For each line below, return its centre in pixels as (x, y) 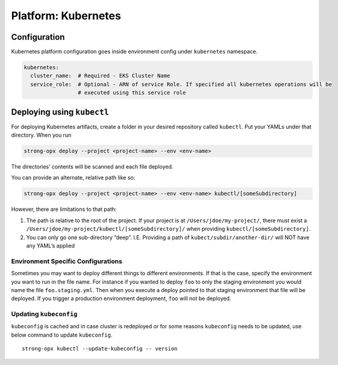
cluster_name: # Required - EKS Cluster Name (100, 76)
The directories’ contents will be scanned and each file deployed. (92, 167)
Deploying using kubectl (60, 112)
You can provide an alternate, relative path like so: (73, 178)
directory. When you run (41, 135)
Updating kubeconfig (44, 314)
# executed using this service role (132, 93)
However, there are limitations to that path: (64, 209)
